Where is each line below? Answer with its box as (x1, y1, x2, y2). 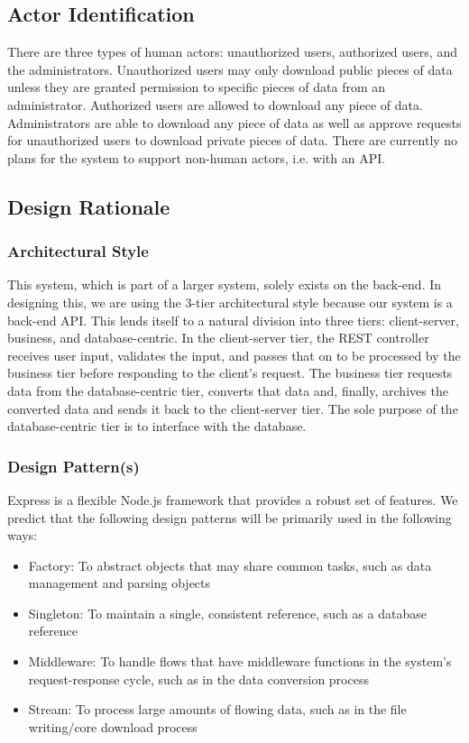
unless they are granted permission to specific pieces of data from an (7, 78, 386, 96)
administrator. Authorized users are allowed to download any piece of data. (7, 95, 423, 114)
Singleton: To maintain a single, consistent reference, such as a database (28, 603, 427, 622)
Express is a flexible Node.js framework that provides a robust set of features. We (7, 490, 458, 509)
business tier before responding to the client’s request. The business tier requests (7, 363, 453, 382)
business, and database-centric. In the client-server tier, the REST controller (7, 328, 429, 347)
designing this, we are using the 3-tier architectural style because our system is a (7, 292, 453, 311)
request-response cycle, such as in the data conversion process (28, 669, 369, 688)
